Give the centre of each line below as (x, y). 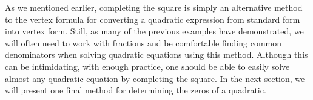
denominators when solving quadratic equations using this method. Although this (156, 55)
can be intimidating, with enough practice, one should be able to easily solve (147, 66)
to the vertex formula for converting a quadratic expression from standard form (153, 19)
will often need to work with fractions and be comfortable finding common (143, 42)
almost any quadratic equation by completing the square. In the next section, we (155, 78)
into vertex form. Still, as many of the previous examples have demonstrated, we (154, 31)
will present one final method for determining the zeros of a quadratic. (136, 90)
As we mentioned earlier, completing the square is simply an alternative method (154, 7)
